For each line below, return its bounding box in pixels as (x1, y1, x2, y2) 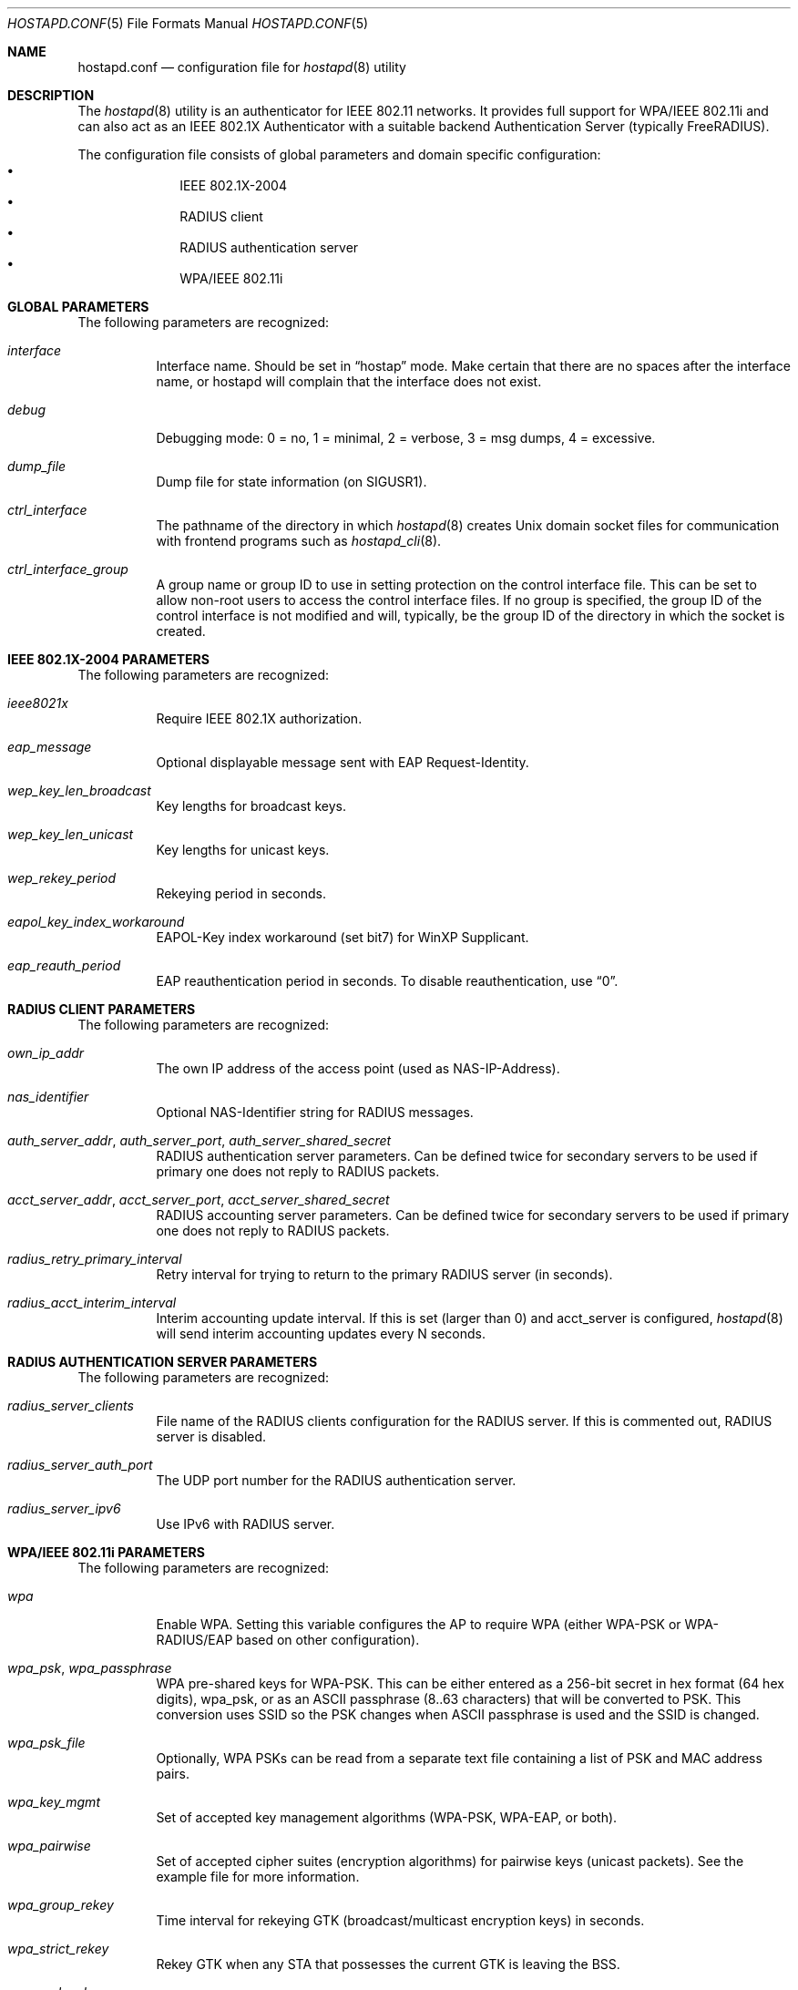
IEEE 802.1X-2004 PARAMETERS (7, 651, 210, 667)
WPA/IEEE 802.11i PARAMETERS (7, 1544, 205, 1560)
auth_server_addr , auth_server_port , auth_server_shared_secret (7, 1133, 392, 1148)
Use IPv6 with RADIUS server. (156, 1516, 335, 1532)
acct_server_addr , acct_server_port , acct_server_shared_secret (7, 1192, 390, 1207)
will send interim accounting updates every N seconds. (156, 1326, 486, 1341)
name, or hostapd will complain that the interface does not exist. (156, 374, 542, 389)
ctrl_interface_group (7, 561, 128, 577)
